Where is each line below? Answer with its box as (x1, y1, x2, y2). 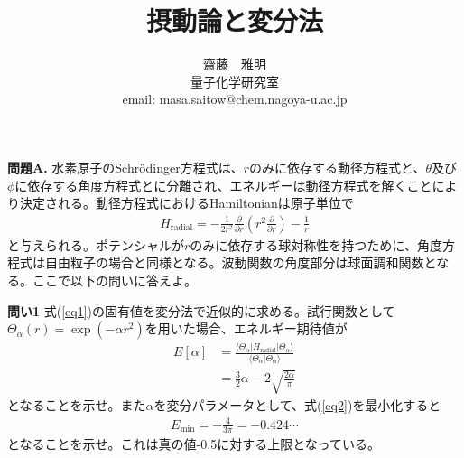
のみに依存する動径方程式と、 (249, 157, 426, 176)
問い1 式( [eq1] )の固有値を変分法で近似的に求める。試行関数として (7, 301, 395, 320)
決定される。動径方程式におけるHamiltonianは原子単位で (19, 193, 354, 212)
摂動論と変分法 (145, 2, 323, 39)
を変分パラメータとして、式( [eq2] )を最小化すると (153, 396, 441, 415)
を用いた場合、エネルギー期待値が (144, 319, 348, 338)
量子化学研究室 (190, 71, 279, 90)
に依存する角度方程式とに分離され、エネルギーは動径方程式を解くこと (14, 175, 432, 194)
